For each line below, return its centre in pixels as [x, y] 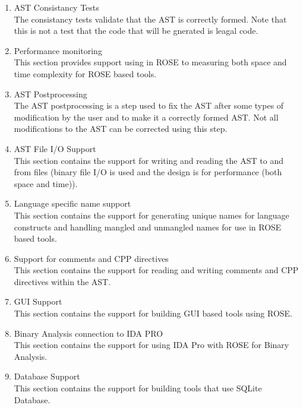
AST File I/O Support [55, 148]
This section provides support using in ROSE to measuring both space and [150, 62]
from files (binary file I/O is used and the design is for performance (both [148, 172]
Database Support [47, 376]
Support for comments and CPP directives [91, 258]
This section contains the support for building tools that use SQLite [138, 388]
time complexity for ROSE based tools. [85, 73]
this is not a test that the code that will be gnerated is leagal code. [136, 31]
